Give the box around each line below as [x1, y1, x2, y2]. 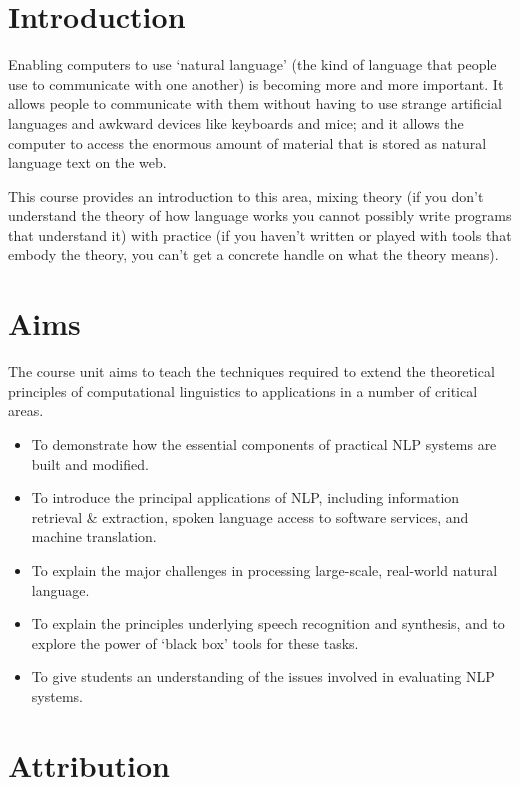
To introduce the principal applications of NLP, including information [31, 487, 460, 508]
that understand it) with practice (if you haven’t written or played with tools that [8, 224, 512, 245]
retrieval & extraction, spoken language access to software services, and [31, 506, 469, 527]
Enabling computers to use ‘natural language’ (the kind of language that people [8, 54, 497, 75]
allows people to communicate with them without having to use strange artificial [8, 93, 502, 114]
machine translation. [31, 526, 157, 547]
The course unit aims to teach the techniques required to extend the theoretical [8, 361, 495, 382]
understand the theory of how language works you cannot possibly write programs [8, 205, 512, 226]
